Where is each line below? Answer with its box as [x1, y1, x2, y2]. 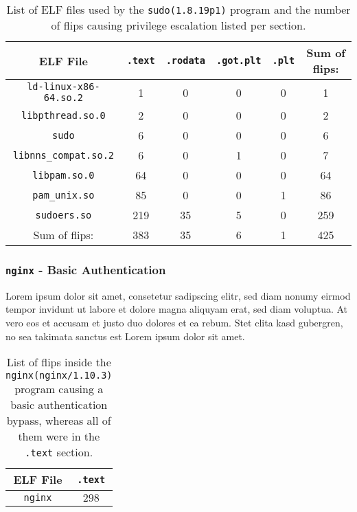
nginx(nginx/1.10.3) [5, 370, 113, 381]
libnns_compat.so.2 [12, 149, 115, 161]
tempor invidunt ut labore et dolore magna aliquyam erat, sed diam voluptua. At [5, 302, 348, 316]
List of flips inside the [6, 354, 111, 370]
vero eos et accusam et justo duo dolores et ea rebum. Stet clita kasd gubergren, [5, 315, 343, 329]
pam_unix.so [32, 189, 95, 201]
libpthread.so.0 [21, 109, 106, 121]
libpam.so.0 [32, 169, 95, 181]
